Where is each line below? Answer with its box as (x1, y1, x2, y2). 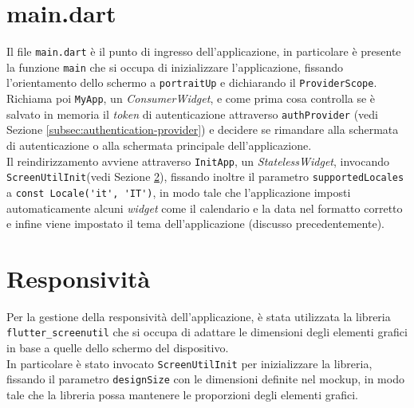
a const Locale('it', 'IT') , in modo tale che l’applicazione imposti (6, 183, 351, 200)
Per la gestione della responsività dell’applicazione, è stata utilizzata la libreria (6, 308, 391, 324)
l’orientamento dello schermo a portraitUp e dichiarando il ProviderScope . (6, 74, 377, 91)
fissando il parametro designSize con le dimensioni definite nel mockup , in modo (6, 371, 404, 387)
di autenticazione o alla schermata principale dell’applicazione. (6, 137, 312, 153)
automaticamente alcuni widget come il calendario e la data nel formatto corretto (6, 199, 403, 216)
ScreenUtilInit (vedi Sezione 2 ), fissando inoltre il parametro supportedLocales (6, 168, 404, 185)
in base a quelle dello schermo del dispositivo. (6, 339, 229, 356)
